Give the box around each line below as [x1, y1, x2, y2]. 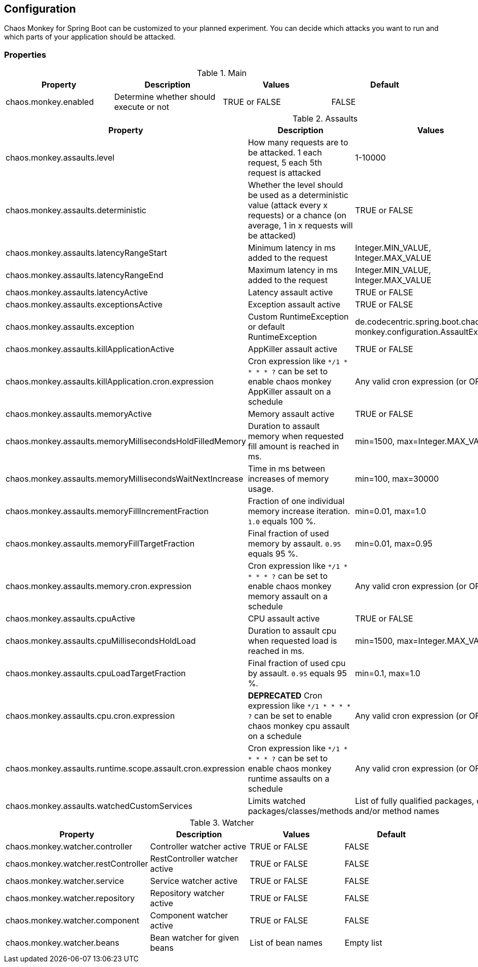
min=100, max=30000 [355, 474, 439, 484]
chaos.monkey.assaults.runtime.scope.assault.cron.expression [6, 763, 245, 774]
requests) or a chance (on [248, 210, 346, 221]
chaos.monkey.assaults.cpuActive [6, 613, 135, 624]
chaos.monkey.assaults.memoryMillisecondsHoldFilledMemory [6, 436, 246, 447]
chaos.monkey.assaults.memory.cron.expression [6, 581, 192, 592]
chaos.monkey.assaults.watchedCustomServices [6, 801, 193, 811]
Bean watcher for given [150, 933, 239, 943]
